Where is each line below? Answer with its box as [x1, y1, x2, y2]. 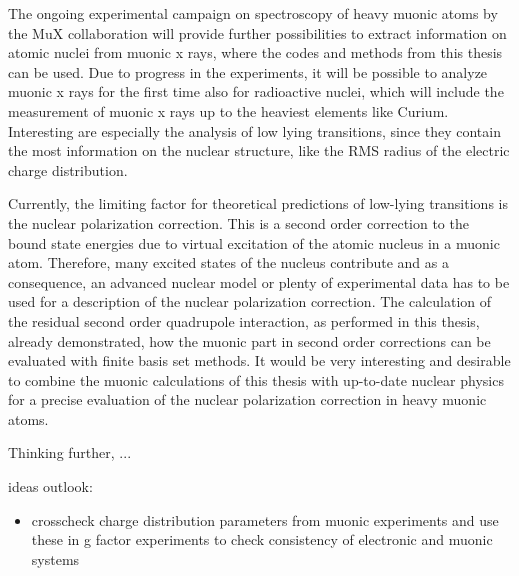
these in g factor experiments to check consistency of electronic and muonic [31, 529, 493, 550]
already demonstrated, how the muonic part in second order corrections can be [8, 330, 491, 351]
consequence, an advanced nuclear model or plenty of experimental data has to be [8, 271, 510, 292]
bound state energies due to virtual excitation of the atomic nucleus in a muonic [8, 232, 500, 253]
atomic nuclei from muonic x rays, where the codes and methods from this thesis [8, 42, 503, 63]
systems [31, 548, 80, 569]
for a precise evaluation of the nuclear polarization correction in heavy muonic [8, 389, 487, 410]
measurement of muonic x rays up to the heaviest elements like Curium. [8, 100, 449, 121]
